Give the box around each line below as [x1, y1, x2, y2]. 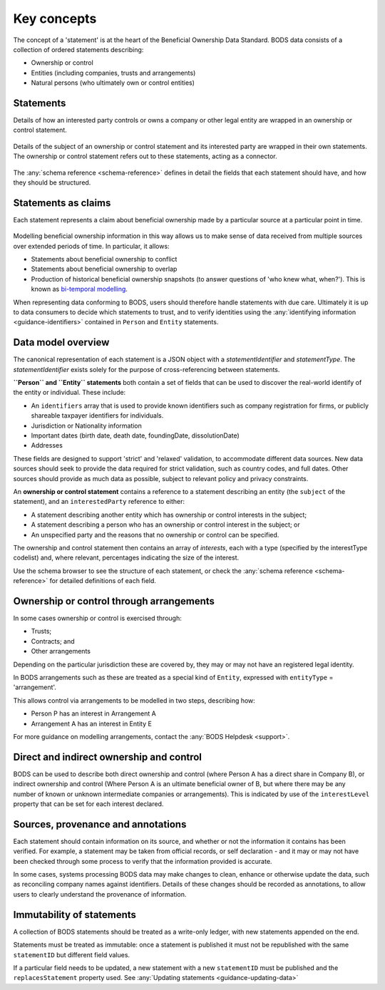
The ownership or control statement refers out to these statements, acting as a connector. [13, 152, 277, 160]
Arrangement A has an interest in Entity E [31, 719, 153, 728]
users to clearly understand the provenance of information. [13, 890, 187, 898]
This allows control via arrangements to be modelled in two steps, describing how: [13, 696, 256, 705]
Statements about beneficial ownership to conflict [31, 255, 178, 264]
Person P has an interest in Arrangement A [31, 709, 156, 718]
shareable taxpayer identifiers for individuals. [31, 411, 164, 420]
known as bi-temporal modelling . [31, 285, 128, 294]
